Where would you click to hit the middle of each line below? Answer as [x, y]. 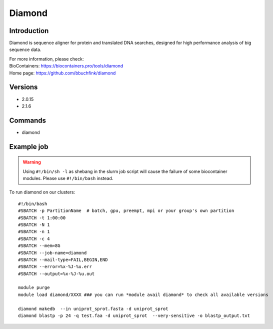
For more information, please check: [46, 59]
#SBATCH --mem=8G [39, 246]
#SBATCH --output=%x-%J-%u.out [56, 273]
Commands [28, 120]
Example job [29, 147]
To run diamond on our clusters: [42, 192]
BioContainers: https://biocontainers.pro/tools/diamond [66, 66]
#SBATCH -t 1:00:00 [42, 218]
